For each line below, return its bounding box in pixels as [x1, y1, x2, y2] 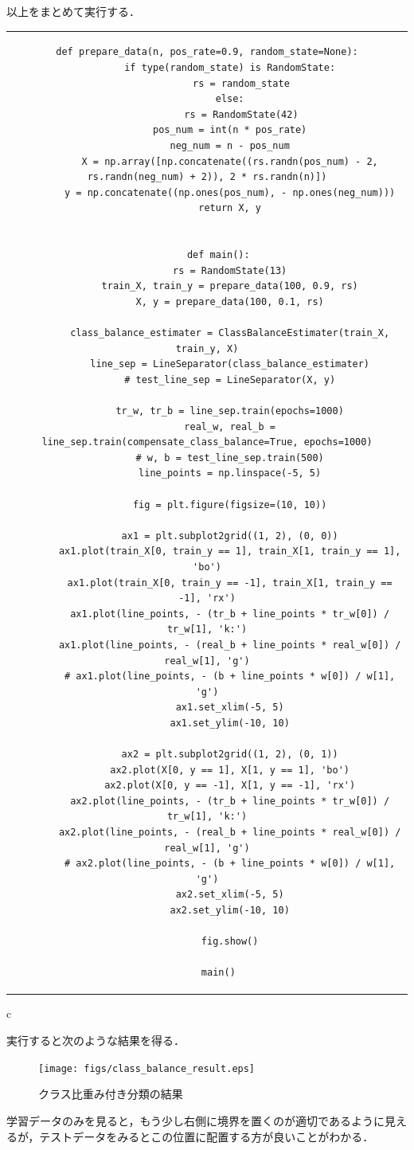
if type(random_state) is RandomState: [124, 61, 336, 73]
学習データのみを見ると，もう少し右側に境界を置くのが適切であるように [6, 1112, 385, 1128]
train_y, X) [175, 342, 239, 354]
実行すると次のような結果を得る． [6, 1032, 185, 1049]
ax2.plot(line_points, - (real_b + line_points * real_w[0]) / [58, 827, 401, 839]
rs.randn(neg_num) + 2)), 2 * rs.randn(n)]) [87, 171, 327, 183]
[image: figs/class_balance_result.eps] [38, 1062, 256, 1074]
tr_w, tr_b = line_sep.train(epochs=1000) [115, 405, 344, 417]
